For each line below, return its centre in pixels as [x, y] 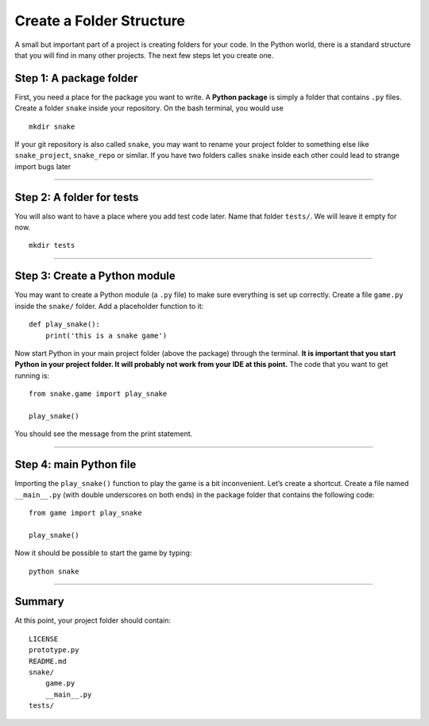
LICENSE [44, 639]
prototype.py [54, 650]
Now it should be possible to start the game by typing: [103, 553]
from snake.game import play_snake [98, 394]
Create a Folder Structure [100, 21]
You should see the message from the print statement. [104, 434]
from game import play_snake [85, 513]
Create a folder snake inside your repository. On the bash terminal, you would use [149, 108]
